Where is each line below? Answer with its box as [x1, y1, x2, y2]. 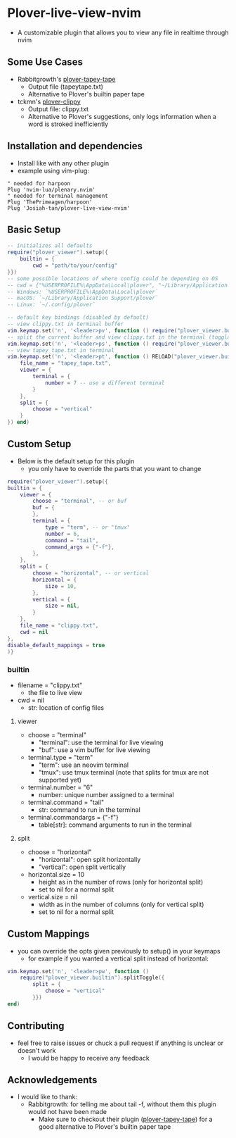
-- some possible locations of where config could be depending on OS [7, 275, 218, 282]
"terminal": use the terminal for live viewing [38, 738, 164, 746]
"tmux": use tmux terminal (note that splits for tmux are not [38, 768, 209, 776]
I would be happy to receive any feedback [27, 1053, 150, 1062]
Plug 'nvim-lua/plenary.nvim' [7, 186, 96, 193]
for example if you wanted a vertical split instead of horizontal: [27, 954, 209, 963]
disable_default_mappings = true [7, 642, 105, 649]
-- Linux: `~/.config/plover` [7, 301, 96, 308]
